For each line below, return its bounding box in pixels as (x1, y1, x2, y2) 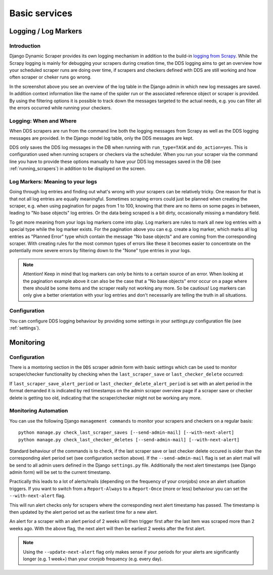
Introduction (9, 42, 40, 49)
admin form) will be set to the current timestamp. (9, 469, 111, 475)
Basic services (9, 8, 73, 19)
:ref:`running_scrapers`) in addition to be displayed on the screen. (9, 166, 146, 172)
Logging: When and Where (9, 117, 77, 124)
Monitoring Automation (9, 407, 68, 415)
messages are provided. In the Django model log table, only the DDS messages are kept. (9, 135, 194, 141)
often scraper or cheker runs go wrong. (9, 74, 92, 80)
